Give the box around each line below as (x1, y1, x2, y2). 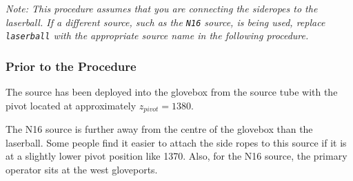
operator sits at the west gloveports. (6, 162, 158, 176)
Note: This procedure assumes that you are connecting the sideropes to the (6, 1, 318, 15)
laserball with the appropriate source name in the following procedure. (6, 28, 309, 43)
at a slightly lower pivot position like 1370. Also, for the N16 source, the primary (6, 149, 347, 163)
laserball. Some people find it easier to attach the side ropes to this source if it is (6, 135, 347, 149)
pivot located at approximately (6, 98, 137, 112)
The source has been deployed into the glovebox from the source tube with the (6, 85, 338, 99)
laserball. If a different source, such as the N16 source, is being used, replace (6, 14, 325, 29)
